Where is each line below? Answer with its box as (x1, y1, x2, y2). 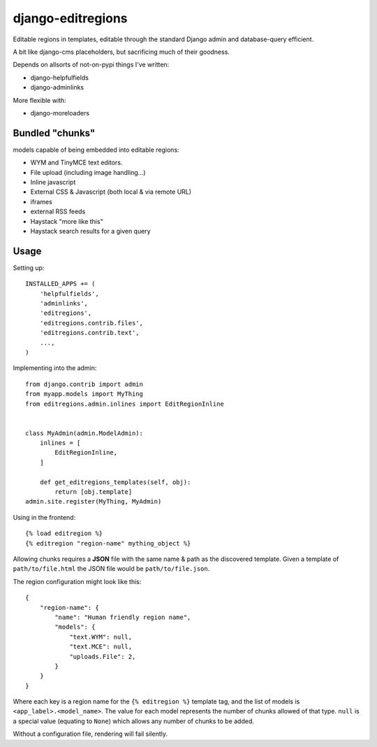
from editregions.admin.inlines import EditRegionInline (25, 399, 225, 408)
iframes (30, 197, 52, 206)
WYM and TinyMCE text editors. (30, 158, 123, 167)
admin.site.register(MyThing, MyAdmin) (25, 497, 162, 506)
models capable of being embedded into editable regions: (13, 145, 179, 154)
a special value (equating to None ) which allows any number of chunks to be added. (13, 717, 255, 725)
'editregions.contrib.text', (39, 329, 140, 337)
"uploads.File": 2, (69, 653, 136, 660)
